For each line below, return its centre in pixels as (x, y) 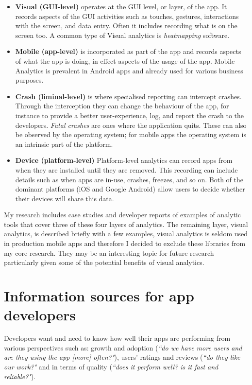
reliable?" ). (20, 376)
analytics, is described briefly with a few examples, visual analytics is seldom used (126, 234)
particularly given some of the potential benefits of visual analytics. (104, 262)
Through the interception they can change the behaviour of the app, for (122, 106)
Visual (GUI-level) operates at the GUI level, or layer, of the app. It (121, 6)
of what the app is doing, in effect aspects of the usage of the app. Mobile (125, 61)
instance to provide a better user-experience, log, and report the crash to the (130, 115)
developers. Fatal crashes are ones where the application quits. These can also (131, 125)
